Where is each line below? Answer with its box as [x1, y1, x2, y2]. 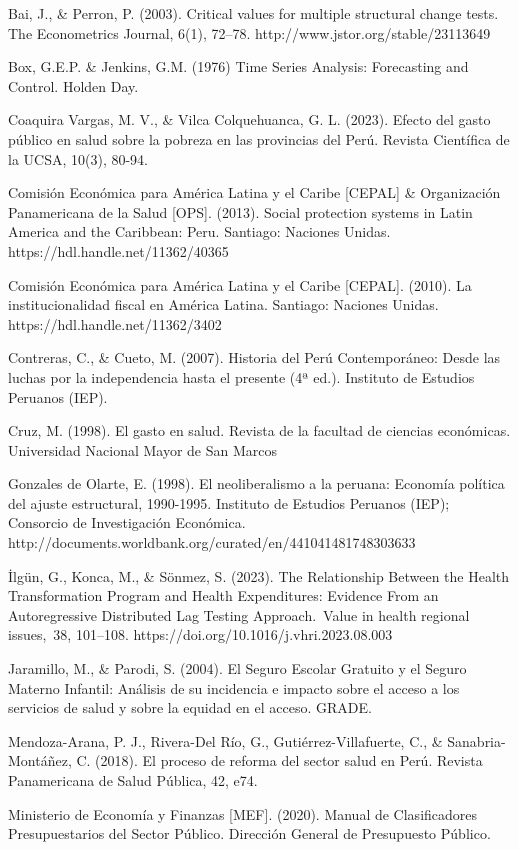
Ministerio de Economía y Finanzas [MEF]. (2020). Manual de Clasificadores [8, 803, 478, 824]
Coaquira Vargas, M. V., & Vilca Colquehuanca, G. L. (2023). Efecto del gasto [8, 109, 491, 130]
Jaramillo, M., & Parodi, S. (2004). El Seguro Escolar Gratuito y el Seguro [8, 658, 467, 679]
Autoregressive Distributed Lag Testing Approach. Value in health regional [8, 604, 470, 625]
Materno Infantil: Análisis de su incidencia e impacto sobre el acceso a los [8, 677, 460, 698]
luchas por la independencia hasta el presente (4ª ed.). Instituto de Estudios [8, 366, 475, 387]
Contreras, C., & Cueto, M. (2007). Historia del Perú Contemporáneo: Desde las [8, 347, 501, 368]
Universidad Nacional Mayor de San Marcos [8, 439, 278, 460]
